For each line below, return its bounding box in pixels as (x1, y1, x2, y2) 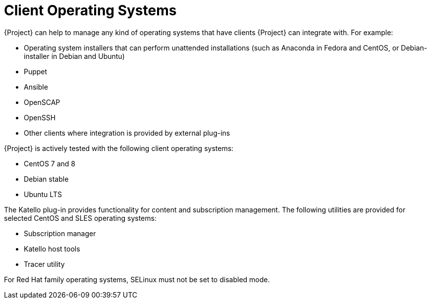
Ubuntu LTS (24, 190, 62, 199)
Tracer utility (24, 259, 65, 268)
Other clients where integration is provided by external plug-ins (24, 128, 230, 137)
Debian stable (24, 174, 69, 183)
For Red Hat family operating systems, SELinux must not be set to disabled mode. (4, 275, 270, 284)
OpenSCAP (24, 98, 60, 106)
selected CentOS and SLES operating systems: (4, 213, 157, 222)
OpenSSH (24, 113, 56, 122)
